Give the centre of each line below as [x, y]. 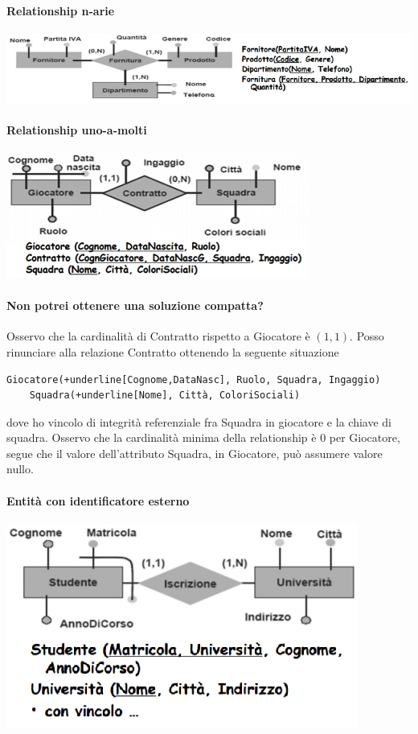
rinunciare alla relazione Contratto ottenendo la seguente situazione [173, 351]
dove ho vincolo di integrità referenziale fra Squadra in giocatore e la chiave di [199, 421]
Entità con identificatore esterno [98, 500]
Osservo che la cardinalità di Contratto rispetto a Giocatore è [158, 336]
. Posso [367, 336]
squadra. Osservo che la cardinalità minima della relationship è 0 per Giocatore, [203, 437]
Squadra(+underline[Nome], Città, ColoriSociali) [165, 396]
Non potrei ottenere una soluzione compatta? [135, 305]
